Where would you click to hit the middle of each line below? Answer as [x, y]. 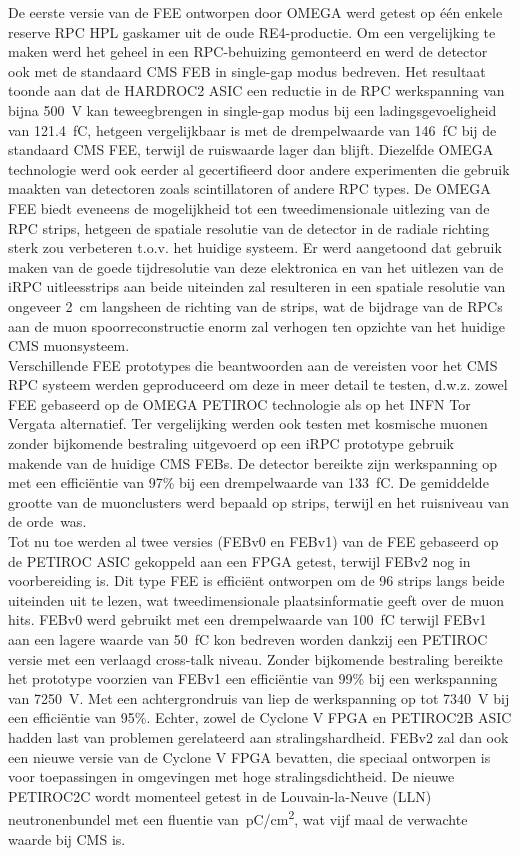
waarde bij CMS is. [67, 838]
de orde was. [47, 521]
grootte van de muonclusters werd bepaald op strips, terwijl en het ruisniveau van [259, 501]
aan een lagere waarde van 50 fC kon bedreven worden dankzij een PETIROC [248, 639]
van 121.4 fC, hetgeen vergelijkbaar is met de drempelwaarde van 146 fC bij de [252, 129]
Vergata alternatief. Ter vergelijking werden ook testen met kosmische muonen [248, 423]
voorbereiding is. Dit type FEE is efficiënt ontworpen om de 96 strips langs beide [256, 580]
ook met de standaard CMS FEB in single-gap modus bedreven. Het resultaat [247, 70]
